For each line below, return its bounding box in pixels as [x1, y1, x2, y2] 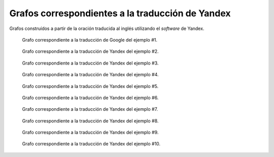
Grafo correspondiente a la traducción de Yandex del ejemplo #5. [22, 83, 159, 89]
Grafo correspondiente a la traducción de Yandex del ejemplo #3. [22, 60, 159, 66]
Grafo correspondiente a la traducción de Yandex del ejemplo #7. [22, 106, 158, 112]
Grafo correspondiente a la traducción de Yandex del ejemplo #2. [22, 48, 159, 54]
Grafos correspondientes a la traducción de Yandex [9, 8, 231, 19]
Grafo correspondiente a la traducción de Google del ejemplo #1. [22, 37, 157, 43]
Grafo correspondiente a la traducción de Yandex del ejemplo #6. [22, 95, 159, 101]
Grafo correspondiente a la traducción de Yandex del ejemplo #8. [22, 117, 159, 124]
